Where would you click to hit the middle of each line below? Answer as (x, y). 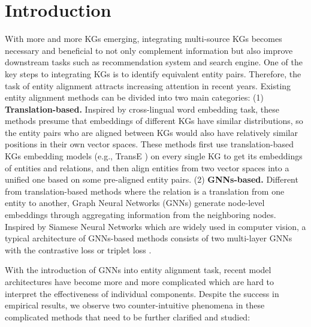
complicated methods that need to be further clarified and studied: (128, 317)
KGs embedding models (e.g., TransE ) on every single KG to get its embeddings (154, 156)
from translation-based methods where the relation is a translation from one (145, 191)
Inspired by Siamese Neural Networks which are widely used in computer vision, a (155, 226)
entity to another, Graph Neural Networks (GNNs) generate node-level (135, 203)
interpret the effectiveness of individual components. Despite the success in (142, 293)
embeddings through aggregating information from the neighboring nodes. (141, 215)
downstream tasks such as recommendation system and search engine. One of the (154, 62)
